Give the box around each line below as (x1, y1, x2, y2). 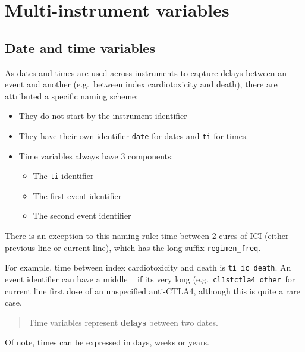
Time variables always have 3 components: (18, 149, 174, 162)
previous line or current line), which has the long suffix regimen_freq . (5, 241, 261, 253)
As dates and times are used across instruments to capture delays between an (5, 66, 287, 78)
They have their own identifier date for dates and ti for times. (18, 129, 249, 142)
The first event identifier (33, 189, 122, 202)
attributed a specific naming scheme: (5, 89, 139, 102)
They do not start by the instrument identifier (18, 109, 187, 122)
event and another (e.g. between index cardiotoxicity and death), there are (5, 78, 278, 90)
